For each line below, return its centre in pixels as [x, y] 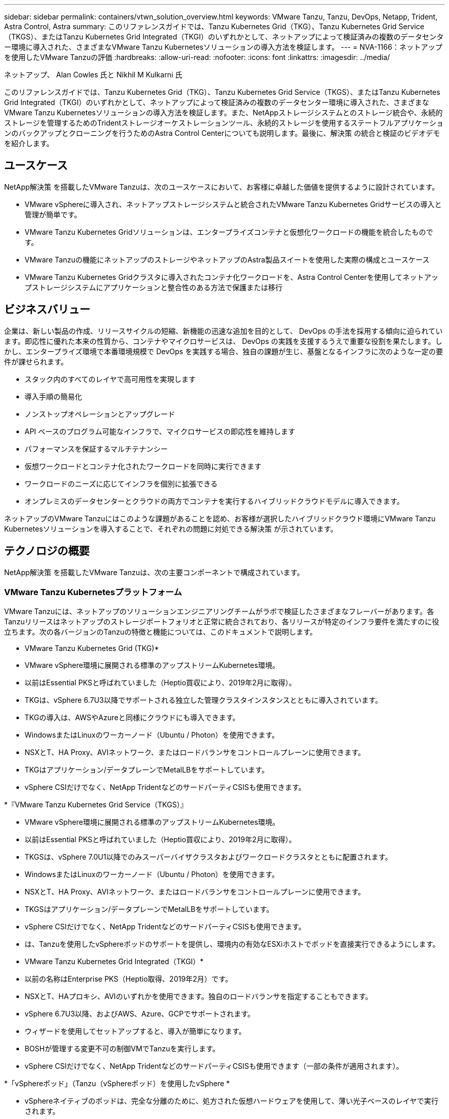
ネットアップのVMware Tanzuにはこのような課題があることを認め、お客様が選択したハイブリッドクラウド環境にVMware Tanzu [220, 518]
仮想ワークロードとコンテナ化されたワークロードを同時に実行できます [143, 466]
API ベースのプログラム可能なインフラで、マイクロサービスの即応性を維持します [160, 431]
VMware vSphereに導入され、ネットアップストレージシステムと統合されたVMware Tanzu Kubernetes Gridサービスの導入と [233, 204]
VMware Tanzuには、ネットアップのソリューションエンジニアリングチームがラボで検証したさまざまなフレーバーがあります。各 [219, 612]
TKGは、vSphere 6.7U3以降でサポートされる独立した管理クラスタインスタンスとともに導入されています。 [203, 700]
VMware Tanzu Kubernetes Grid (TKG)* [92, 648]
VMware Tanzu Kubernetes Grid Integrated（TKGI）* [114, 962]
